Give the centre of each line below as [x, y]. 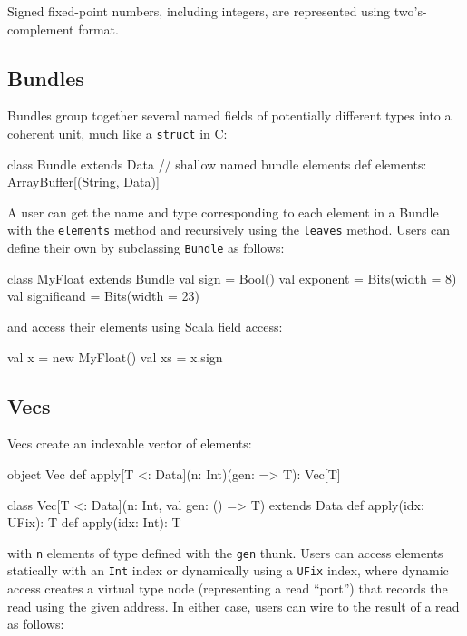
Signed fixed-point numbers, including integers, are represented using [199, 11]
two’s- [410, 11]
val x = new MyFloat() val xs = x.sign [115, 357]
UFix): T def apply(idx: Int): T [94, 522]
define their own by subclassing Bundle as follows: [146, 248]
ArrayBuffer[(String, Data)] [83, 182]
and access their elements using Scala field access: [145, 326]
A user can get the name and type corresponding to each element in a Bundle [223, 212]
